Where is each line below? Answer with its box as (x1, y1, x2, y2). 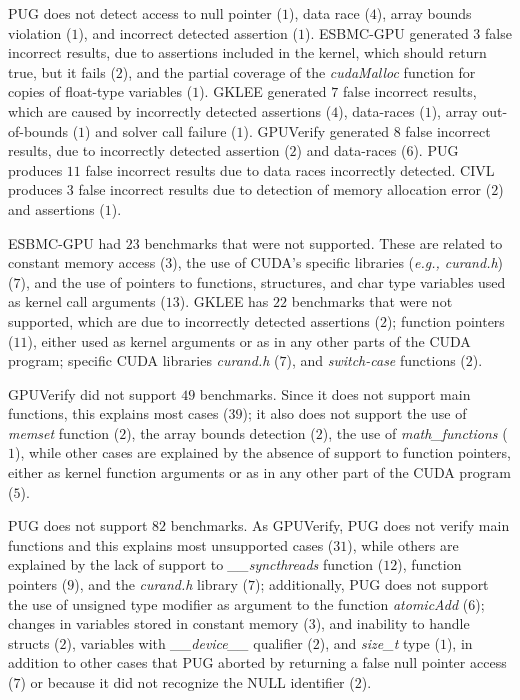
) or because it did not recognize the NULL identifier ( (20, 672, 355, 692)
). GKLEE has (179, 291, 269, 312)
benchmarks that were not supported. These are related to (144, 232, 503, 253)
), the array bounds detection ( (126, 422, 316, 443)
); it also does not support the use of (242, 403, 467, 424)
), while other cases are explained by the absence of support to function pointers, (15, 442, 511, 463)
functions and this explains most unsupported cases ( (8, 534, 334, 555)
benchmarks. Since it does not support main (199, 383, 471, 404)
